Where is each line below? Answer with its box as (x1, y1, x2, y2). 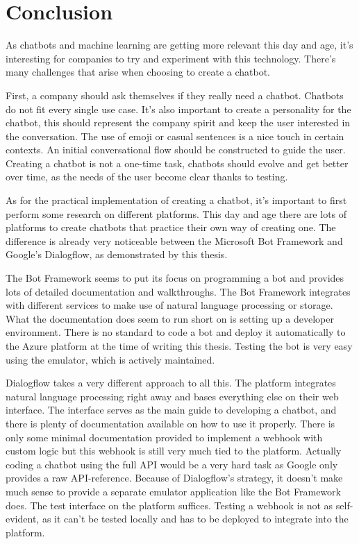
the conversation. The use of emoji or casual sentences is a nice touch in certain (6, 128, 344, 143)
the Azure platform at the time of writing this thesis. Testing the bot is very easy (6, 339, 353, 352)
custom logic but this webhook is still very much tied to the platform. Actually (6, 443, 342, 458)
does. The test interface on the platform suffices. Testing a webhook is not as (6, 498, 333, 512)
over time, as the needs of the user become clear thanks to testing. (6, 169, 288, 184)
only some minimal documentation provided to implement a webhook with (6, 430, 323, 444)
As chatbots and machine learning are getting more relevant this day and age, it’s (6, 37, 353, 52)
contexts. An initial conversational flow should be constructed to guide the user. (6, 142, 346, 157)
